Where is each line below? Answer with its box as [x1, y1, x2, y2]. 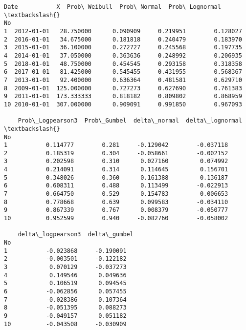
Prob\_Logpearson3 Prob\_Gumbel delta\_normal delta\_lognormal [18, 117, 242, 124]
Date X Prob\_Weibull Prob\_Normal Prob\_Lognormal [4, 3, 221, 10]
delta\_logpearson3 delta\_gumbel [18, 231, 134, 238]
